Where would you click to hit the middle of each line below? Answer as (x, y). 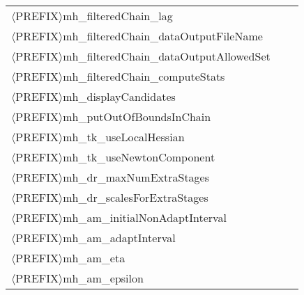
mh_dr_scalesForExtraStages (136, 197)
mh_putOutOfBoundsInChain (137, 117)
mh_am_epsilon (103, 278)
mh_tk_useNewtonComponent (139, 157)
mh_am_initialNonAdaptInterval (145, 217)
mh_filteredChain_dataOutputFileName (163, 36)
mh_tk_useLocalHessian (124, 137)
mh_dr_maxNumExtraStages (136, 177)
